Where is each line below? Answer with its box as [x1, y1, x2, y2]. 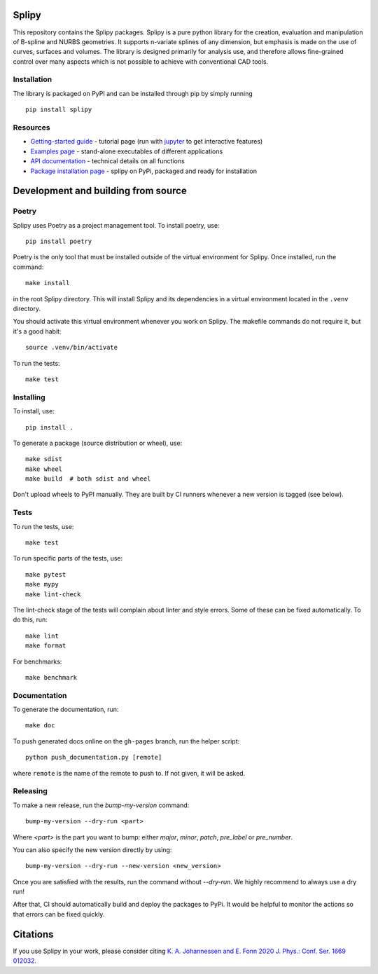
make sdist [25, 455, 63, 463]
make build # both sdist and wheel [25, 475, 151, 483]
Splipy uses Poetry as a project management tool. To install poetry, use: [13, 221, 220, 229]
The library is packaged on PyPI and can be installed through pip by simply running [13, 89, 253, 97]
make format [25, 642, 66, 650]
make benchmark [25, 673, 78, 681]
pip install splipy [25, 106, 92, 114]
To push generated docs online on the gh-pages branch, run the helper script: [13, 736, 240, 746]
